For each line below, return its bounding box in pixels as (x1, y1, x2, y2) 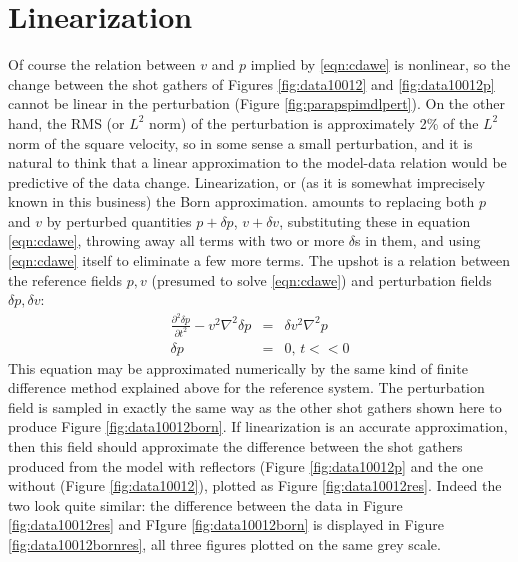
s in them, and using (355, 230, 481, 251)
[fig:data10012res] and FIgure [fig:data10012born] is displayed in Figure (8, 514, 445, 535)
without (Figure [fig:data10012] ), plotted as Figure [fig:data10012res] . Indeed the (8, 475, 502, 496)
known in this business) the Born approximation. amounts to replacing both (8, 191, 475, 212)
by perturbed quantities (46, 210, 192, 231)
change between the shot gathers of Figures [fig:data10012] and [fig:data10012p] (8, 73, 495, 94)
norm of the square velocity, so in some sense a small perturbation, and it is (8, 132, 473, 153)
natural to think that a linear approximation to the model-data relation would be (8, 152, 507, 173)
